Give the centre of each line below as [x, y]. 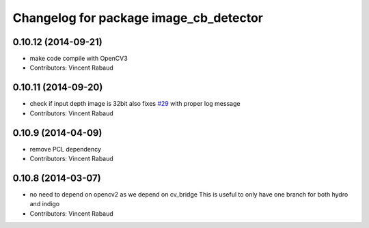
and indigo [45, 204]
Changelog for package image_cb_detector [138, 18]
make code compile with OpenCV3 [79, 59]
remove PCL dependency [66, 149]
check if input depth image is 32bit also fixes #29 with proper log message [135, 104]
